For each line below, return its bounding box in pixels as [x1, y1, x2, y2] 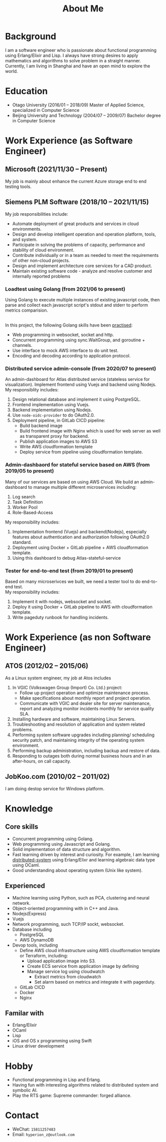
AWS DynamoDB [19, 937, 54, 943]
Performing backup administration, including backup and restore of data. [12, 748, 161, 754]
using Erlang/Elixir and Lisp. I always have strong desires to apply [5, 52, 138, 58]
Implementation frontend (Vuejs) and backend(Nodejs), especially [12, 528, 147, 534]
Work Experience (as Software [5, 135, 133, 146]
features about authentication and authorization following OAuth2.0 [12, 534, 150, 540]
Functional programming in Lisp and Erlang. [12, 1077, 101, 1083]
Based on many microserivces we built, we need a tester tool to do [5, 578, 141, 584]
